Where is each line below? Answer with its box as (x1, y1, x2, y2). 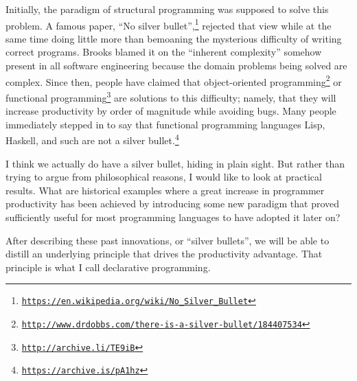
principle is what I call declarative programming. (5, 259, 211, 274)
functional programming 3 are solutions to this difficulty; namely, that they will (5, 88, 336, 104)
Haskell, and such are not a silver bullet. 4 (5, 131, 179, 147)
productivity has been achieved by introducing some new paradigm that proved (5, 196, 340, 211)
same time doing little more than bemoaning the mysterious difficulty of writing (5, 31, 342, 45)
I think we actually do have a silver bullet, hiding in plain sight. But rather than (5, 156, 345, 170)
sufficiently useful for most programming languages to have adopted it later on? (5, 209, 341, 224)
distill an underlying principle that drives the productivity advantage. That (5, 246, 323, 261)
